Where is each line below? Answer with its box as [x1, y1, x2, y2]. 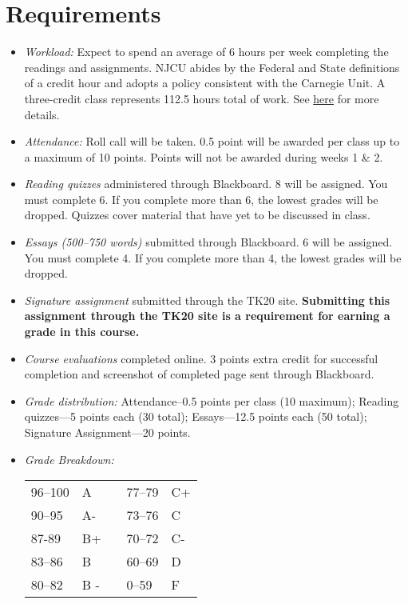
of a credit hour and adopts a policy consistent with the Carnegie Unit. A [24, 74, 386, 91]
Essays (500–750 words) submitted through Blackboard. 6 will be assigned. [24, 234, 393, 250]
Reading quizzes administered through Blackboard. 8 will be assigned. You [24, 175, 388, 192]
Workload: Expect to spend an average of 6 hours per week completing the [24, 43, 389, 60]
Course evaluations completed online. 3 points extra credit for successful [24, 350, 378, 366]
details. [24, 106, 60, 122]
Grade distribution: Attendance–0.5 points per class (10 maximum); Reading [24, 392, 399, 409]
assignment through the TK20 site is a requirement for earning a [24, 307, 390, 324]
